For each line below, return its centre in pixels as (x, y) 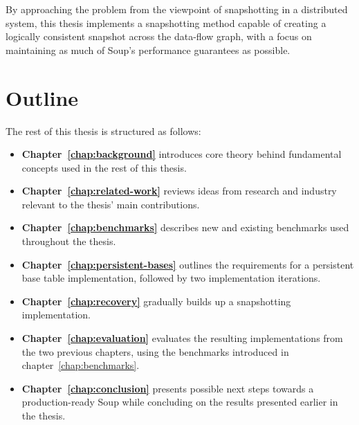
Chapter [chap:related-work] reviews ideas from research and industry (179, 191)
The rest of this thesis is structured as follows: (103, 130)
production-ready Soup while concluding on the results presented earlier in (180, 402)
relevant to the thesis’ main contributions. (111, 204)
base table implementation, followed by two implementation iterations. (171, 278)
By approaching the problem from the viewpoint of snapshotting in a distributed (177, 9)
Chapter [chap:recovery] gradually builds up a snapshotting (156, 301)
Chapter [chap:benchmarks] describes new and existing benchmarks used (185, 227)
